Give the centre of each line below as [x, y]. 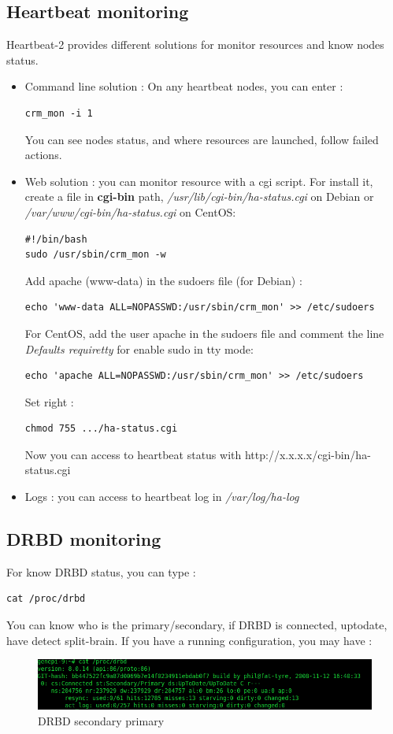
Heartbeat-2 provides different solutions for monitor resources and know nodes [195, 44]
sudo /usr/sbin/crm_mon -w [95, 255]
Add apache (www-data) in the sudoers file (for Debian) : [163, 280]
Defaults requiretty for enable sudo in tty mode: [139, 348]
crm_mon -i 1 [59, 113]
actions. [43, 155]
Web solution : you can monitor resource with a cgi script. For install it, [199, 181]
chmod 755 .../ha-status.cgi [101, 429]
